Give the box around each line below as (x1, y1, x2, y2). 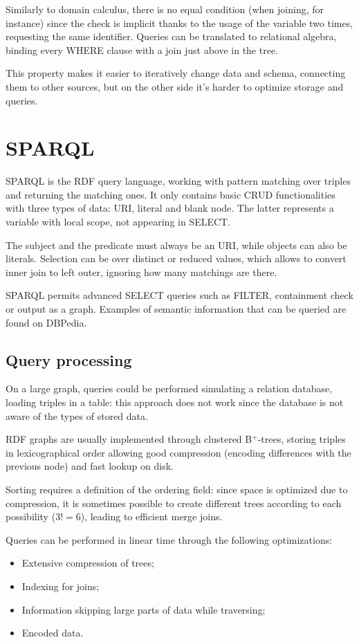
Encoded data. (21, 625, 84, 640)
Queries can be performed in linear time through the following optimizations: (6, 532, 333, 547)
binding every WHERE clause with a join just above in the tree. (6, 42, 279, 57)
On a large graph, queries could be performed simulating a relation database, (6, 381, 333, 396)
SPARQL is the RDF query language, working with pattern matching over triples (6, 174, 351, 188)
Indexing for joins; (21, 578, 100, 593)
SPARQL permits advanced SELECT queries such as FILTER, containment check (6, 288, 353, 302)
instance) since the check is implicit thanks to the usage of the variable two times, (6, 15, 353, 30)
